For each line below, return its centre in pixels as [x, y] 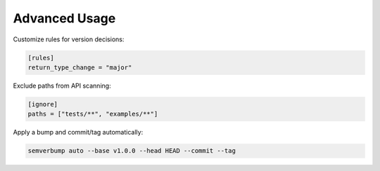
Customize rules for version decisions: [69, 39]
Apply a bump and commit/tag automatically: [78, 132]
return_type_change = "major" [80, 67]
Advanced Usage [64, 18]
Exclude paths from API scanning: [62, 85]
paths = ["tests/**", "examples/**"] [93, 114]
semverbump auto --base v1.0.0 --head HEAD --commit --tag [132, 151]
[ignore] [43, 104]
